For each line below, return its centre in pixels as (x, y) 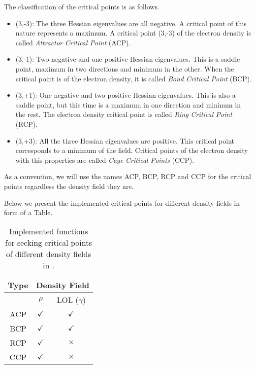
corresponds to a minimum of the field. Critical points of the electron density (132, 150)
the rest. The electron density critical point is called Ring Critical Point (124, 114)
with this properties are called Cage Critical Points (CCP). (105, 160)
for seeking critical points (48, 242)
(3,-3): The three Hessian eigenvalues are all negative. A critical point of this (131, 23)
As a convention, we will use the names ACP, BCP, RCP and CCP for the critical (127, 176)
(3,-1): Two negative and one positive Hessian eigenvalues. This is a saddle (128, 59)
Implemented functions (48, 231)
